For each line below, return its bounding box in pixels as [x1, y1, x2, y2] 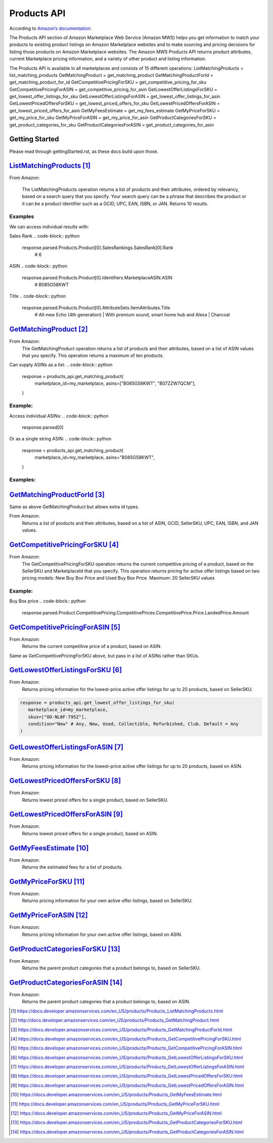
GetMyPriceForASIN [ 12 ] [9, 911, 88, 920]
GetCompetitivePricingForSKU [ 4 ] [9, 541, 119, 549]
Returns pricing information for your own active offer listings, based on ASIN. [22, 931, 183, 937]
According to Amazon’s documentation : [9, 25, 92, 31]
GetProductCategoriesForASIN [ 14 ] [9, 978, 122, 987]
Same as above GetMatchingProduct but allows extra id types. [9, 504, 140, 510]
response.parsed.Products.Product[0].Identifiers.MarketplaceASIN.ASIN [22, 274, 173, 280]
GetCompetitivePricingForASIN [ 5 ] [9, 623, 121, 631]
